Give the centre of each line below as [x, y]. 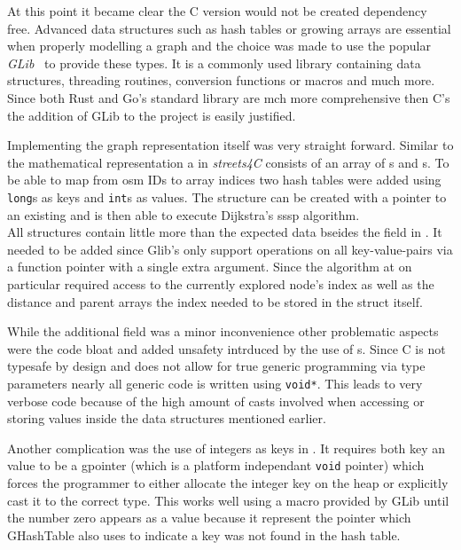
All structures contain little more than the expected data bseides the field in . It [225, 232]
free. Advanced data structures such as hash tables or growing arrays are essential [229, 28]
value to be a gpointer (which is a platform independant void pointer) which [216, 465]
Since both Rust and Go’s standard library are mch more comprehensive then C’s [229, 97]
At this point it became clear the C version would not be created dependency [217, 11]
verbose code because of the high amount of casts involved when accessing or [216, 401]
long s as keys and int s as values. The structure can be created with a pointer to [227, 196]
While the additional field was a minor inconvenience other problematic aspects [223, 331]
